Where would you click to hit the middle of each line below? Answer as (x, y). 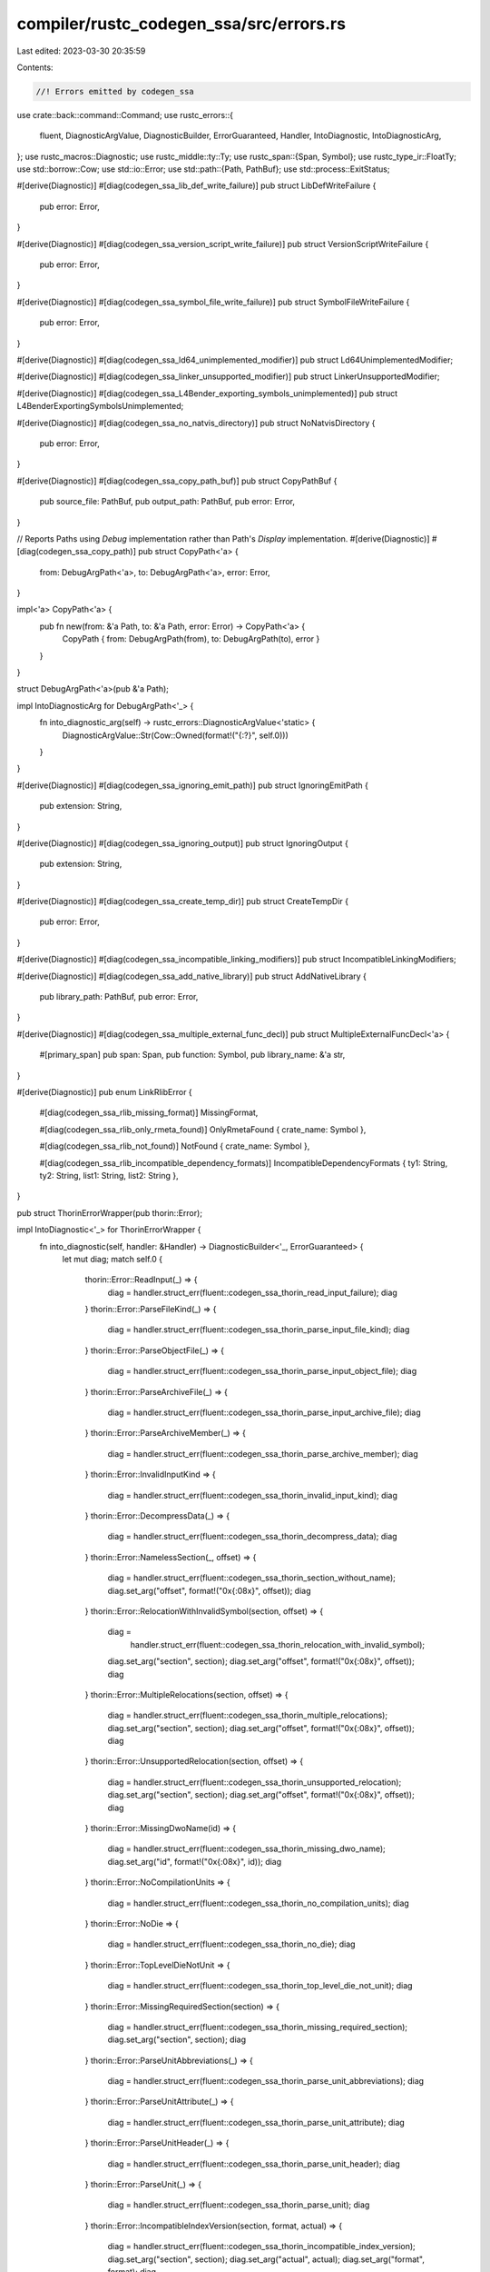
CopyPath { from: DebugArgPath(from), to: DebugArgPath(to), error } (191, 639)
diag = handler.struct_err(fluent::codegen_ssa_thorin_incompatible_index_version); (262, 2247)
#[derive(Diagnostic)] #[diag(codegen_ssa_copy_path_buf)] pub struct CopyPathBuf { (177, 481)
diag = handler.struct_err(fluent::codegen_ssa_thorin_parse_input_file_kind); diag (259, 1330)
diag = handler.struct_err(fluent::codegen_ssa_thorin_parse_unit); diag (239, 2205)
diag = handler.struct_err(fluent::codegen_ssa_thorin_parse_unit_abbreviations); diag (266, 2081)
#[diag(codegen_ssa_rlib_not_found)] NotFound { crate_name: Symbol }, (175, 1146)
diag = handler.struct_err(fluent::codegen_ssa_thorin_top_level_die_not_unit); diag (260, 1986)
